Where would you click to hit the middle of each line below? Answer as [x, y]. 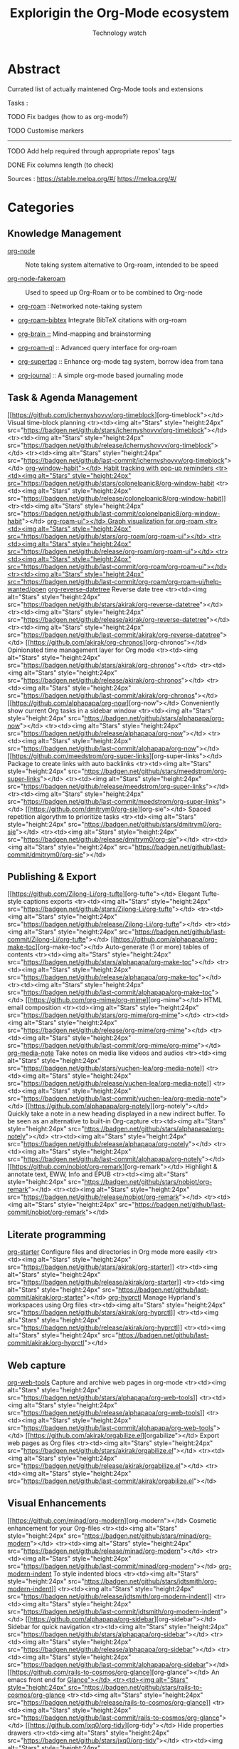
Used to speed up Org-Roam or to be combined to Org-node [114, 292]
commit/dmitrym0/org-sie [45, 855]
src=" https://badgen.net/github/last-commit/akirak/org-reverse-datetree [114, 634]
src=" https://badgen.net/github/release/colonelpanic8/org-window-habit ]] [117, 498]
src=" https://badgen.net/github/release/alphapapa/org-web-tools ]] [106, 1412]
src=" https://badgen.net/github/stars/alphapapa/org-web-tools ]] [102, 1397]
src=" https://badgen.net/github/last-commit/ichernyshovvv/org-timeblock [116, 460]
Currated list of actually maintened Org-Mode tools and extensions [105, 89]
